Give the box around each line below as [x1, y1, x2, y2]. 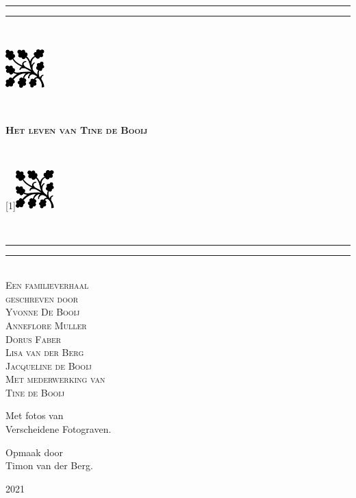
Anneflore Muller [5, 318, 87, 332]
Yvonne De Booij [5, 305, 80, 319]
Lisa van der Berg [5, 345, 84, 359]
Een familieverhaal [5, 278, 89, 292]
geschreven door [5, 291, 79, 305]
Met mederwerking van [5, 372, 105, 386]
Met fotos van [5, 408, 64, 423]
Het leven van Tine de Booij [5, 123, 148, 137]
